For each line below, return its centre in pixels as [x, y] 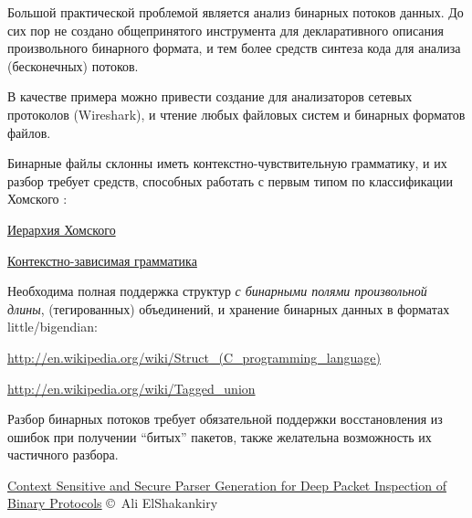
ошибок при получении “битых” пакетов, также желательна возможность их [220, 436]
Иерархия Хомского [62, 229]
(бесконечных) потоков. [73, 65]
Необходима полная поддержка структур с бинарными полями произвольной [217, 291]
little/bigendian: [52, 327]
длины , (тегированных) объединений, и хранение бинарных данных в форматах [229, 308]
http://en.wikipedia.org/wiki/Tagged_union [131, 388]
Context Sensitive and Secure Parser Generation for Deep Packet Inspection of [227, 485]
